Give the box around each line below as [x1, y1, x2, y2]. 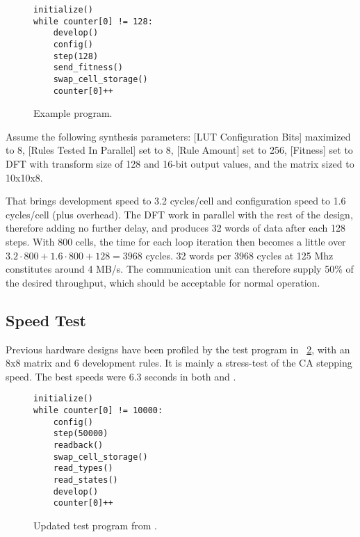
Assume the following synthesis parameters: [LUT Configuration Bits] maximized [6, 129, 351, 143]
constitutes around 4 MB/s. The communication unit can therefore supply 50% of [6, 262, 354, 276]
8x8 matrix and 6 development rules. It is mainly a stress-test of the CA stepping [6, 355, 352, 370]
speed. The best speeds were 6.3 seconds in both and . [6, 369, 236, 383]
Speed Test [6, 309, 86, 330]
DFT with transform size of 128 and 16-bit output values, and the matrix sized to [6, 157, 354, 171]
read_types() [53, 463, 113, 474]
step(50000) [53, 428, 108, 439]
